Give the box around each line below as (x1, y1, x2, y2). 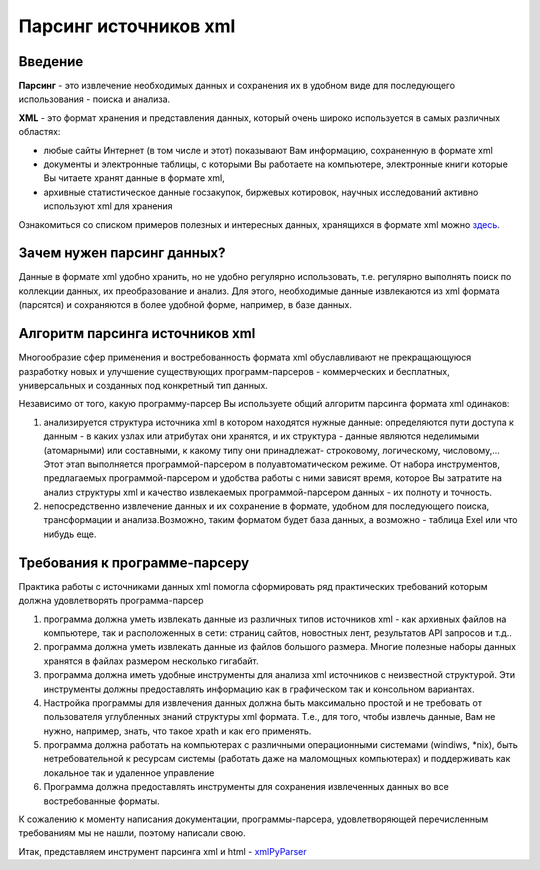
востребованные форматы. (43, 795, 160, 807)
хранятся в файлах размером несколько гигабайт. (43, 655, 259, 667)
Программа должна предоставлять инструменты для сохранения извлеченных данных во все (43, 781, 449, 793)
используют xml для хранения (43, 200, 174, 212)
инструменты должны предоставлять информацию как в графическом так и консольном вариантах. (43, 683, 475, 695)
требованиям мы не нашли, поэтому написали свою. (18, 827, 246, 839)
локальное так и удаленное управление (43, 766, 215, 779)
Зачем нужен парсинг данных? (18, 245, 226, 262)
